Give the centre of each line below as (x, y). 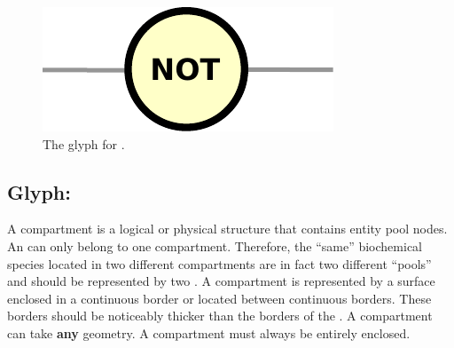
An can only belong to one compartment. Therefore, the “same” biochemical (215, 245)
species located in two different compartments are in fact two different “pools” (219, 263)
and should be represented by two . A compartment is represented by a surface (221, 281)
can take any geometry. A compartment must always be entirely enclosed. (209, 332)
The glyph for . (84, 143)
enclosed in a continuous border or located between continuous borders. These (219, 298)
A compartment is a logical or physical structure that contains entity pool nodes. (227, 229)
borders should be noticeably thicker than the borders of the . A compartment (220, 316)
